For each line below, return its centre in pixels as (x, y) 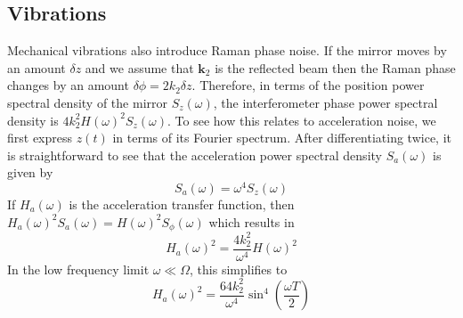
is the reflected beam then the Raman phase (335, 67)
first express (40, 138)
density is (33, 120)
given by (30, 172)
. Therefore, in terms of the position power (308, 85)
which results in (252, 221)
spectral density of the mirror (87, 102)
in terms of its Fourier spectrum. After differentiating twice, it (282, 138)
